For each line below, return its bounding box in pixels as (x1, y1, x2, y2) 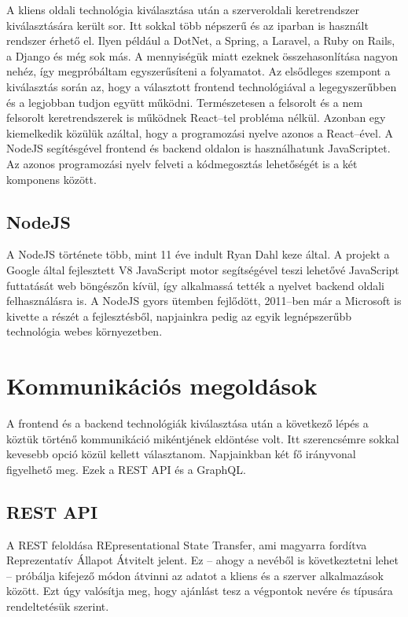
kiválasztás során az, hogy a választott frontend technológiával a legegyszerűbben (6, 78, 397, 94)
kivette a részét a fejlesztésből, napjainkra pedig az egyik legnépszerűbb (6, 307, 352, 324)
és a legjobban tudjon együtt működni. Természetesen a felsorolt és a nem (6, 94, 363, 110)
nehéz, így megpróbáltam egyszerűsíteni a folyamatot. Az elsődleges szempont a (6, 63, 391, 79)
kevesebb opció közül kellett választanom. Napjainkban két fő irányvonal (6, 446, 356, 462)
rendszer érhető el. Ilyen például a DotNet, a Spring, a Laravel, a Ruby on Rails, (6, 32, 395, 49)
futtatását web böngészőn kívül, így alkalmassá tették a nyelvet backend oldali (6, 277, 384, 293)
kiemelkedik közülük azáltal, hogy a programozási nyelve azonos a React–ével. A (6, 124, 393, 141)
